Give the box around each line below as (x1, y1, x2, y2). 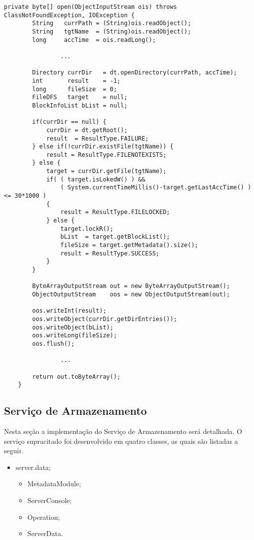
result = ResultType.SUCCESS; (60, 250, 159, 257)
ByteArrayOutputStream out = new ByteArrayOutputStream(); (32, 283, 230, 290)
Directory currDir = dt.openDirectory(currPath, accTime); (32, 69, 237, 76)
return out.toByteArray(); (32, 373, 121, 380)
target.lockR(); (60, 225, 113, 232)
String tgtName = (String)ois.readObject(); (32, 28, 191, 35)
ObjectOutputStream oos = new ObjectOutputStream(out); (32, 290, 230, 298)
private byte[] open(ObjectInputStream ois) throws (4, 3, 177, 10)
